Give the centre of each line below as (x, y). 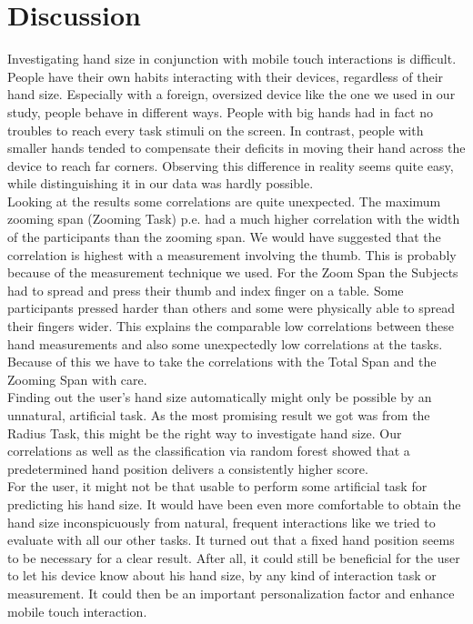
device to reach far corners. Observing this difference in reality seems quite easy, (231, 165)
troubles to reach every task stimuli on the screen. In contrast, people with (216, 130)
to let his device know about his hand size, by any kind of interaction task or (222, 575)
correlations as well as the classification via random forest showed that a (209, 451)
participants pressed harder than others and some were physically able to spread (231, 308)
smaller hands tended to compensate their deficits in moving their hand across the (236, 148)
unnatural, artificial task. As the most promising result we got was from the (219, 415)
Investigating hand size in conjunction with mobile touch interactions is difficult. (232, 59)
